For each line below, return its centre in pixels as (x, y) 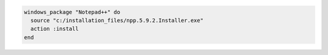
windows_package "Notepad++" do (72, 12)
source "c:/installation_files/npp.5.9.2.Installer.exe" (117, 20)
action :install (55, 29)
